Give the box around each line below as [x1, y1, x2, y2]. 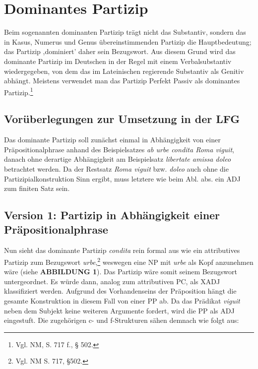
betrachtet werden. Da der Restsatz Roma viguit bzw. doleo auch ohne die [4, 163, 229, 174]
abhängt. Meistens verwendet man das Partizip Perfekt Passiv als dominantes [4, 75, 240, 86]
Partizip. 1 [4, 85, 33, 97]
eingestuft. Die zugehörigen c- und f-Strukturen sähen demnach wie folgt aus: [4, 315, 239, 325]
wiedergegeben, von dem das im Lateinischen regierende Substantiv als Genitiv [4, 65, 244, 76]
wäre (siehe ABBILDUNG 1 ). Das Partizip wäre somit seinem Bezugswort [4, 266, 238, 277]
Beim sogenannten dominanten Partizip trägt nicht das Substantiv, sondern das [4, 27, 246, 37]
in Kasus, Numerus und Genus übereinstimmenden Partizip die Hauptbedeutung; [4, 36, 252, 47]
